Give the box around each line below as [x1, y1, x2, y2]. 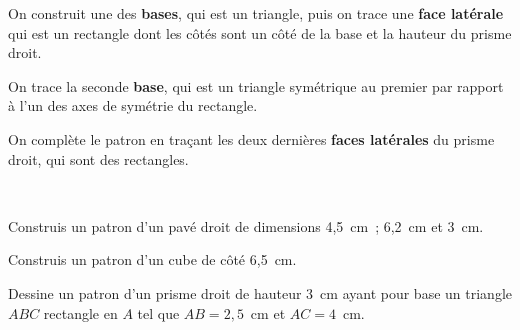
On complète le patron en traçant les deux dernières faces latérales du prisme [8, 128, 495, 149]
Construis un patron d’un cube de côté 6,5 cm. [8, 249, 297, 270]
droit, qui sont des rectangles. [8, 148, 189, 169]
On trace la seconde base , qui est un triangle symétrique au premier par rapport [8, 75, 504, 96]
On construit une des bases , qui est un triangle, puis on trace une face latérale [8, 3, 504, 23]
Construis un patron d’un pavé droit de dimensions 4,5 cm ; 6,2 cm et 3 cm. [8, 215, 484, 236]
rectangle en [43, 302, 118, 323]
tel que [137, 302, 180, 323]
